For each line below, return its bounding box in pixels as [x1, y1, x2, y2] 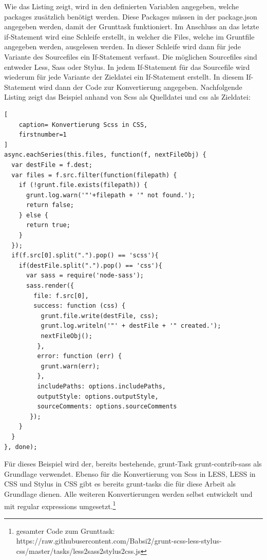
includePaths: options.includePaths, [37, 382, 166, 390]
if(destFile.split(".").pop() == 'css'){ [18, 262, 162, 269]
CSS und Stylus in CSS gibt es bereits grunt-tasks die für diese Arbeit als [4, 478, 236, 489]
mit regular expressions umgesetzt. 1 [4, 499, 116, 511]
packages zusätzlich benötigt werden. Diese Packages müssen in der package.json [4, 11, 257, 22]
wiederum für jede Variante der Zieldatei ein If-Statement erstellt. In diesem [4, 71, 244, 82]
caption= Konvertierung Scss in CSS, [18, 121, 148, 128]
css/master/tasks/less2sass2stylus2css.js [16, 545, 141, 556]
